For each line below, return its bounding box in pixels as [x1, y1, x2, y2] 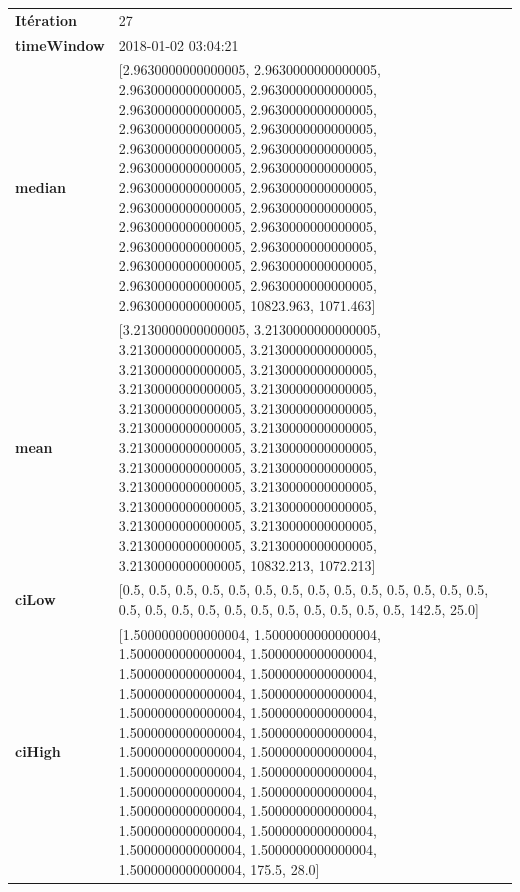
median [15, 177, 66, 197]
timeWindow [15, 34, 105, 55]
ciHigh [15, 741, 61, 762]
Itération [15, 9, 77, 30]
